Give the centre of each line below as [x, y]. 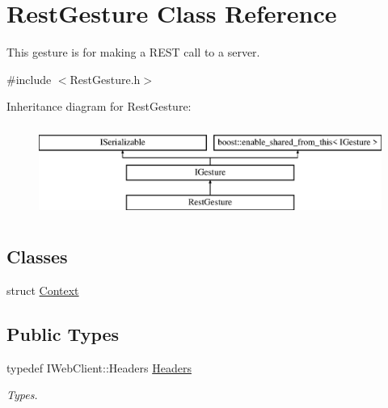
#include [29, 79]
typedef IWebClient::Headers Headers [99, 367]
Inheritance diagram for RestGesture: [99, 106]
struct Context [43, 290]
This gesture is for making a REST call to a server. [133, 52]
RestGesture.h [105, 79]
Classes [37, 257]
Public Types [63, 334]
